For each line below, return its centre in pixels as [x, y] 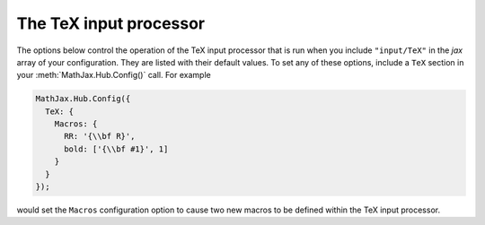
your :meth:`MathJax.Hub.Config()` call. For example [114, 75]
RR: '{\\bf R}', [100, 136]
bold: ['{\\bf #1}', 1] [116, 149]
